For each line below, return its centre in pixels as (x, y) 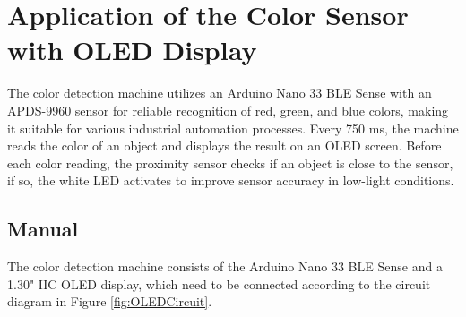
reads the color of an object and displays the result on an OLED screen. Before (224, 146)
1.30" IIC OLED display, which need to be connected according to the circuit (219, 283)
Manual (43, 229)
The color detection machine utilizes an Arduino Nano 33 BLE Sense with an (220, 93)
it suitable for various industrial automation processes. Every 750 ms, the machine (233, 128)
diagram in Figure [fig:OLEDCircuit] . (110, 301)
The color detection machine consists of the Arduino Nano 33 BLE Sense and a (225, 266)
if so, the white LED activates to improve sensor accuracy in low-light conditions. (231, 180)
